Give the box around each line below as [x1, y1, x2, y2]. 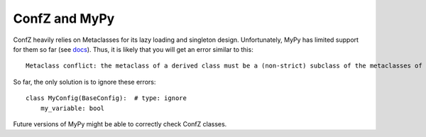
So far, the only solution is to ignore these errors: [13, 77, 156, 86]
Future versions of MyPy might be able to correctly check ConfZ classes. [13, 119, 227, 128]
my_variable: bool [40, 104, 105, 112]
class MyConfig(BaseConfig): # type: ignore [26, 94, 187, 102]
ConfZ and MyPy [13, 11, 115, 26]
